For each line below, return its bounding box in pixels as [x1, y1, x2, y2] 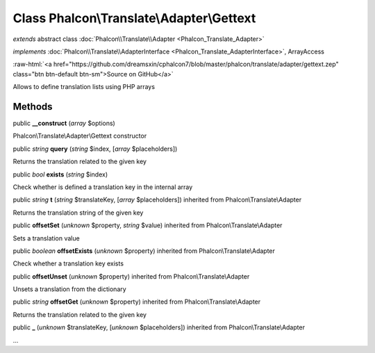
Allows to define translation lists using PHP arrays [12, 83, 156, 91]
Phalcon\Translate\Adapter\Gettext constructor [12, 132, 147, 140]
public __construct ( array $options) [12, 119, 116, 128]
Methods [12, 101, 53, 113]
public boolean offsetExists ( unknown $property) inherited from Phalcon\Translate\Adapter [12, 247, 276, 255]
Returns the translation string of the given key [12, 208, 144, 217]
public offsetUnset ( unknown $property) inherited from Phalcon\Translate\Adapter [12, 272, 250, 281]
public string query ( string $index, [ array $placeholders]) [12, 145, 178, 153]
